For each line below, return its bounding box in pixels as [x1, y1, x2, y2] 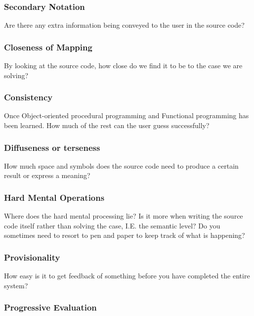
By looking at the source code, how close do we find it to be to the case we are [4, 60, 243, 71]
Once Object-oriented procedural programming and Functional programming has [4, 110, 249, 121]
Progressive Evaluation [4, 301, 97, 314]
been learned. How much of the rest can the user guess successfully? [4, 120, 210, 131]
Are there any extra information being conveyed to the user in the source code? [4, 20, 245, 30]
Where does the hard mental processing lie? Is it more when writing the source [4, 211, 243, 221]
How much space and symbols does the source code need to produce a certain [4, 160, 239, 171]
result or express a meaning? [4, 170, 90, 181]
